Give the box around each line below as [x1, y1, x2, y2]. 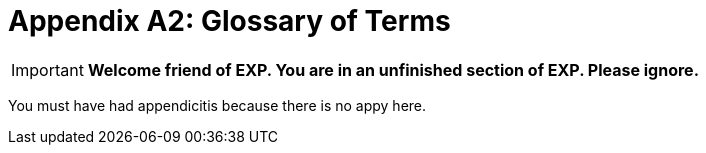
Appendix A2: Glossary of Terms [8, 4, 451, 38]
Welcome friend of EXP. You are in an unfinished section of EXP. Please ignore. [87, 59, 699, 80]
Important [11, 59, 84, 80]
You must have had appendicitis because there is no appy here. [8, 96, 427, 114]
